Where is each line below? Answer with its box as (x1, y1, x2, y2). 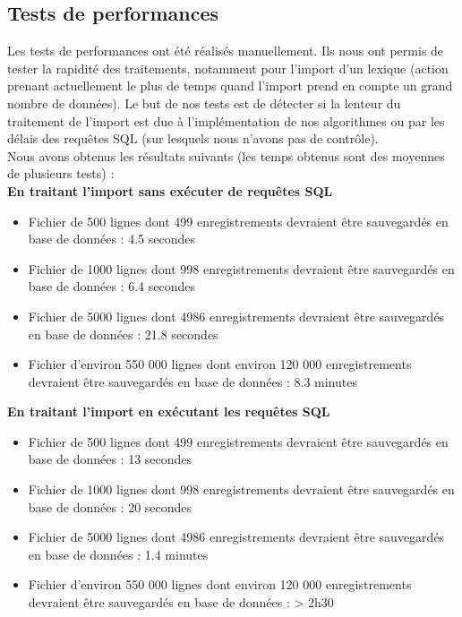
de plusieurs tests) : (7, 164, 115, 183)
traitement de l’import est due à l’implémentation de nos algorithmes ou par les (7, 111, 445, 130)
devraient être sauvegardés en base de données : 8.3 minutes (28, 372, 357, 390)
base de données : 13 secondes (28, 450, 192, 468)
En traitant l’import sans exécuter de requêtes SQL (7, 181, 333, 200)
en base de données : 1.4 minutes (28, 544, 209, 563)
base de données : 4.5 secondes (28, 229, 195, 248)
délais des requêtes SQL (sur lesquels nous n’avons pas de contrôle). (7, 129, 379, 148)
